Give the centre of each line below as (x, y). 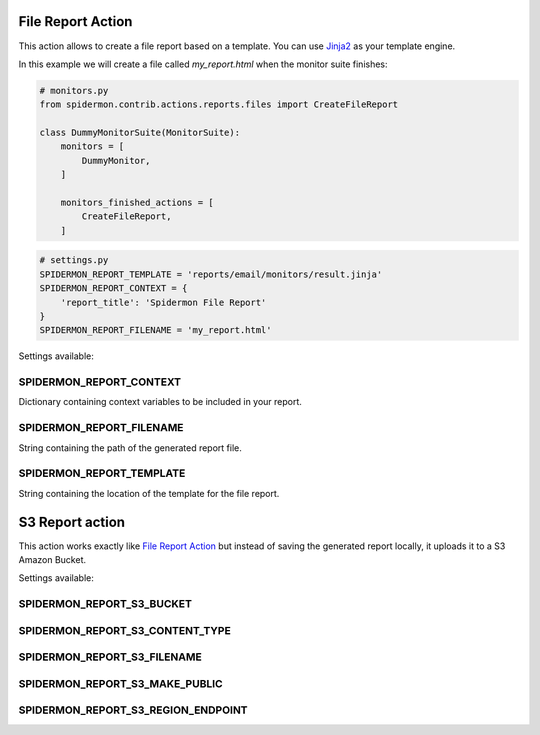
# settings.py (74, 260)
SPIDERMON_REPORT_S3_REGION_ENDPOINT (133, 710)
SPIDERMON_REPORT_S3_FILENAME (110, 657)
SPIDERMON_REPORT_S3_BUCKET (105, 604)
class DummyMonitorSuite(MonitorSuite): (139, 133)
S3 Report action (71, 521)
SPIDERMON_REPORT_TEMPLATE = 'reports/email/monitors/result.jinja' (211, 274)
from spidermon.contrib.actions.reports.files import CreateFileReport (219, 104)
